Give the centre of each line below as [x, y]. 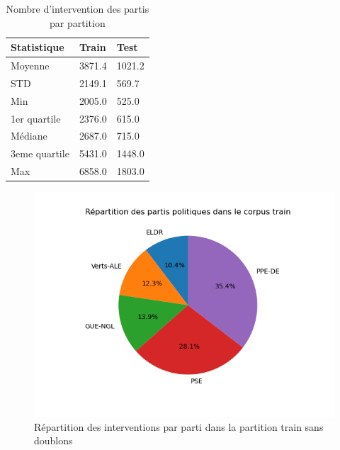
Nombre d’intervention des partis [78, 9]
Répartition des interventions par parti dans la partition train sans [179, 426]
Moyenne [30, 66]
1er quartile [36, 118]
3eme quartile [40, 153]
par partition [78, 22]
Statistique [38, 47]
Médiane [29, 136]
